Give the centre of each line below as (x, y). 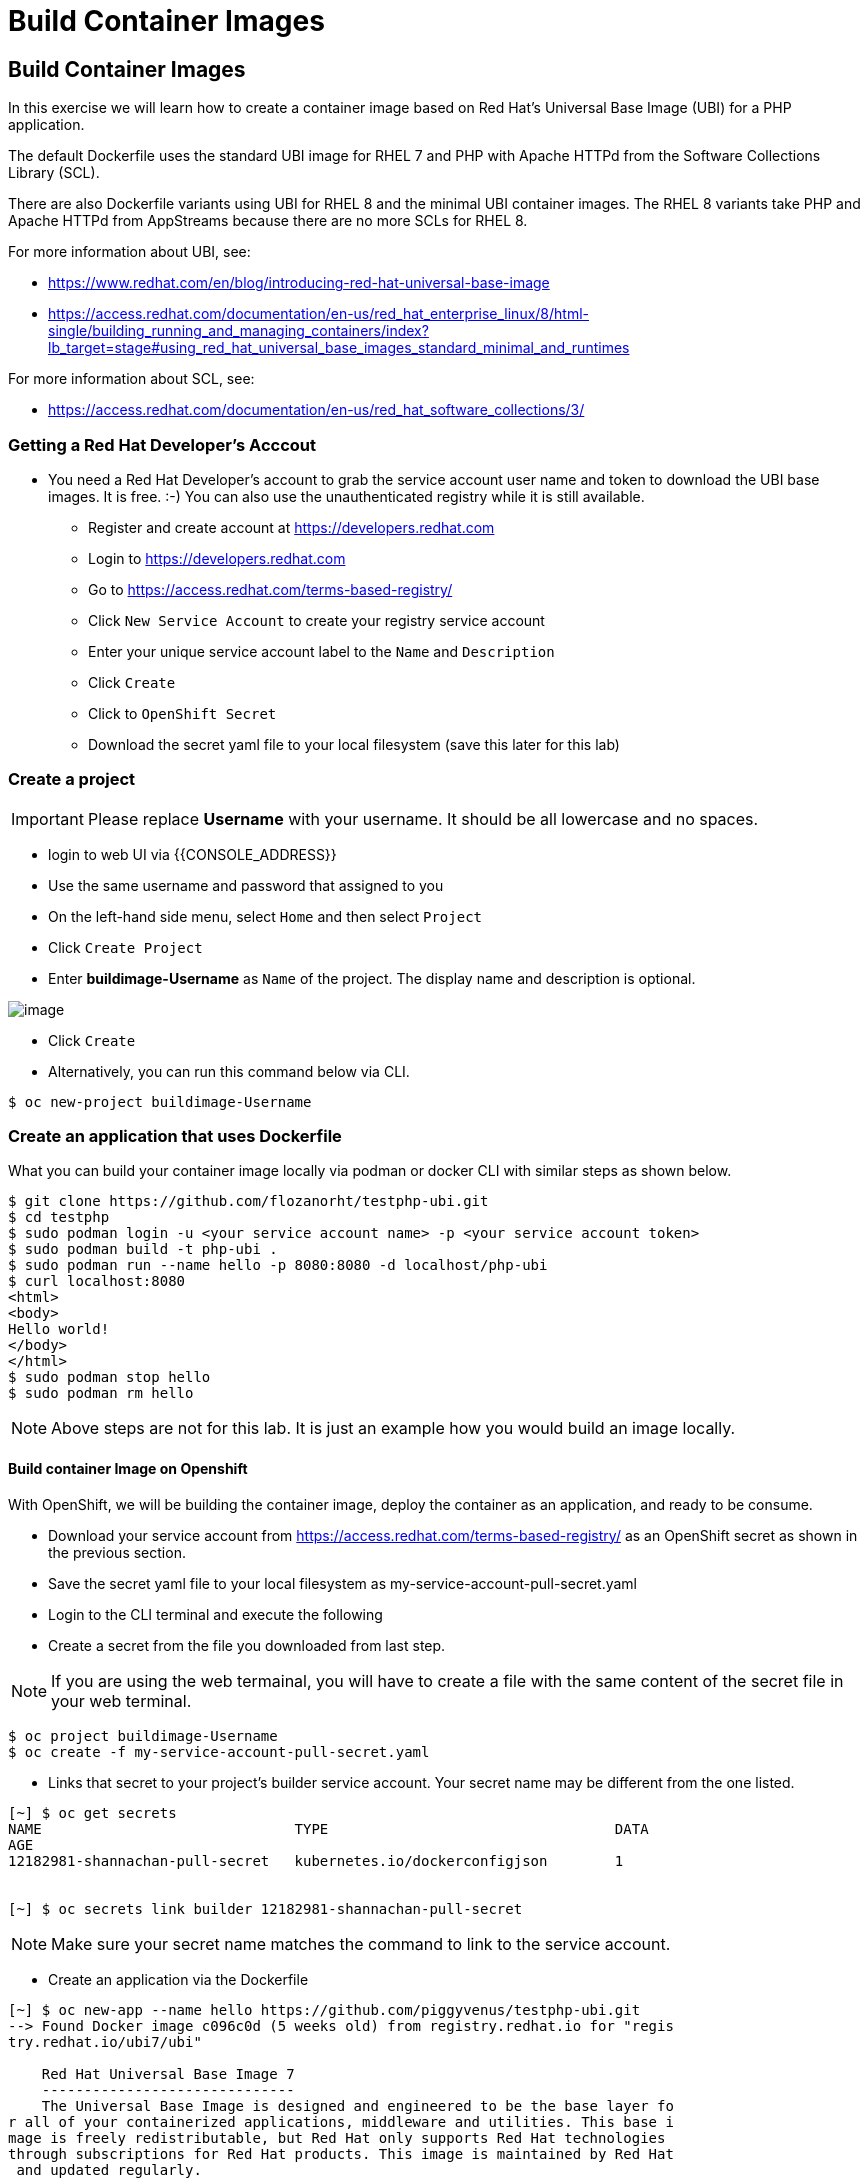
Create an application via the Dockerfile (178, 1979)
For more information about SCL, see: (131, 379)
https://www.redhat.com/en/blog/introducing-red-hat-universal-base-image (299, 283)
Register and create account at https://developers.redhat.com (291, 527)
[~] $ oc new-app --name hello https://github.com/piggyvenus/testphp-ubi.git (324, 2009)
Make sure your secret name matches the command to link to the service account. (361, 1943)
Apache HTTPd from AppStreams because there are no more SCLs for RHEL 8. (268, 221)
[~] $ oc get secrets (92, 1812)
